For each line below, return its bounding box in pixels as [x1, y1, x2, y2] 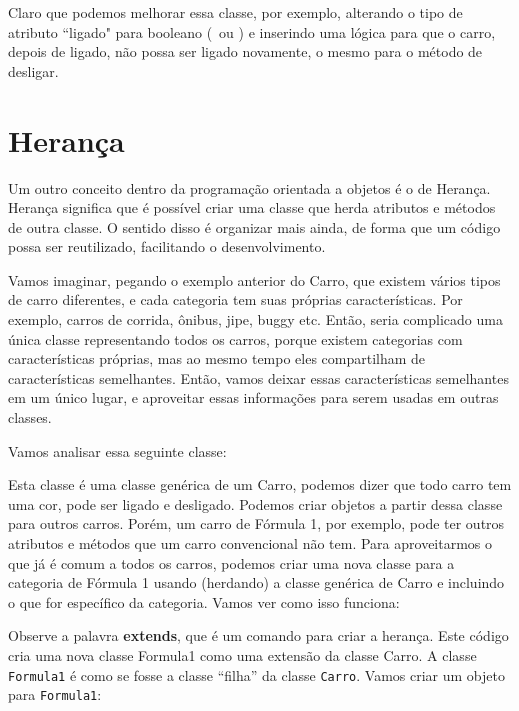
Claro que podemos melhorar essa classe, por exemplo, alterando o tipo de [8, 2, 463, 22]
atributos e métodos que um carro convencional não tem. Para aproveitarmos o [8, 533, 493, 553]
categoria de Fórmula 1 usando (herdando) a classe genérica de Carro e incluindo [8, 572, 505, 593]
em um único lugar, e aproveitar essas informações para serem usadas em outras [8, 387, 499, 408]
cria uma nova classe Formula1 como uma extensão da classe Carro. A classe [8, 644, 477, 665]
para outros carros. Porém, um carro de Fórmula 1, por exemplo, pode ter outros [8, 513, 505, 534]
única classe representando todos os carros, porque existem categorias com [8, 328, 463, 349]
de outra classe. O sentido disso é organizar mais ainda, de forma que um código [8, 216, 501, 237]
